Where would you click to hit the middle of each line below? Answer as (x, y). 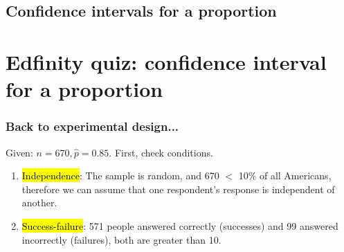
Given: (19, 152)
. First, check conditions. (161, 152)
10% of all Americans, (285, 175)
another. (39, 202)
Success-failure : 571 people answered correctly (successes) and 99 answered (180, 225)
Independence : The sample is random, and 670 (120, 175)
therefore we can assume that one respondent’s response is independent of (178, 189)
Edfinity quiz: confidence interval (166, 61)
